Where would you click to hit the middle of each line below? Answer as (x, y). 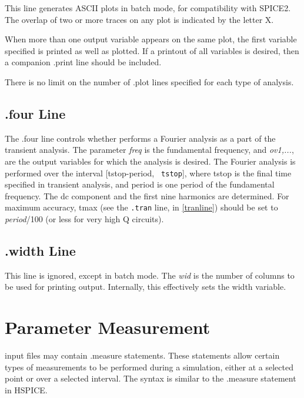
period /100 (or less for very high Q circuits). (84, 219)
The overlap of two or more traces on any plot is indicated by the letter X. (139, 19)
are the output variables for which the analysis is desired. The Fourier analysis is (150, 161)
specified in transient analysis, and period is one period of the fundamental (140, 184)
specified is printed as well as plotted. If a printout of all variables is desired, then (152, 50)
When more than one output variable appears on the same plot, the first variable (151, 39)
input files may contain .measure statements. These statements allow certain (142, 355)
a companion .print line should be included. (83, 62)
